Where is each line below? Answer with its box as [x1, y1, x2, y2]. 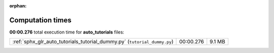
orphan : [9, 3, 27, 8]
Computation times [9, 15, 72, 24]
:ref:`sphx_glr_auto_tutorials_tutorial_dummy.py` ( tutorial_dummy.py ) [12, 38, 174, 45]
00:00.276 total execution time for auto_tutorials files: [9, 29, 124, 35]
